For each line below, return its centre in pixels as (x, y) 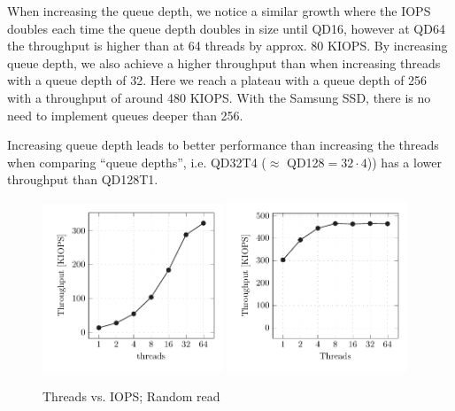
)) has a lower (404, 162)
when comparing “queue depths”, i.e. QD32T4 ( (137, 162)
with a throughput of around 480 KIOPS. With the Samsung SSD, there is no (219, 97)
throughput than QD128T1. (83, 179)
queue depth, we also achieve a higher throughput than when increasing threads (224, 62)
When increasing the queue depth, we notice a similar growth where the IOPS (219, 11)
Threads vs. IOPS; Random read (131, 395)
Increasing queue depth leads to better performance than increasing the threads (223, 145)
